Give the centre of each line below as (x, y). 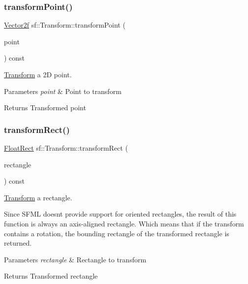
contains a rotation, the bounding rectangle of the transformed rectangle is (117, 233)
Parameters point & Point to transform (63, 91)
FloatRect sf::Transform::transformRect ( (66, 148)
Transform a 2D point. (38, 74)
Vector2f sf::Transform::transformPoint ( (65, 25)
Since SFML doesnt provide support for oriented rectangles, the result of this (120, 214)
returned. (18, 243)
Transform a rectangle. (38, 197)
